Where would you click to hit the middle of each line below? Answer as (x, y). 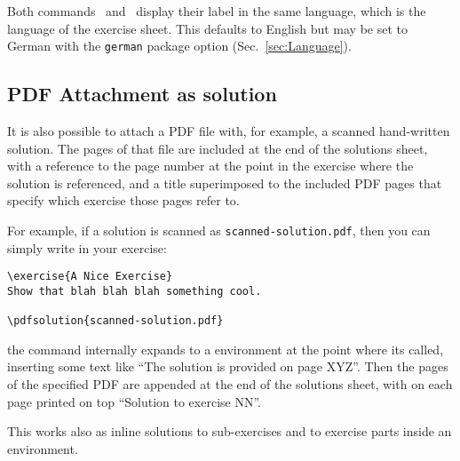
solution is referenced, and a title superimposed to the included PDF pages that (225, 183)
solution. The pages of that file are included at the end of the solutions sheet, (218, 148)
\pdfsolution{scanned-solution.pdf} (115, 321)
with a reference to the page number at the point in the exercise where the (210, 166)
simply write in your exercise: (87, 247)
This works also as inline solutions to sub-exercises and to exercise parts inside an (230, 431)
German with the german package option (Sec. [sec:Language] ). (179, 46)
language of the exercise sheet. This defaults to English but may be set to (207, 28)
